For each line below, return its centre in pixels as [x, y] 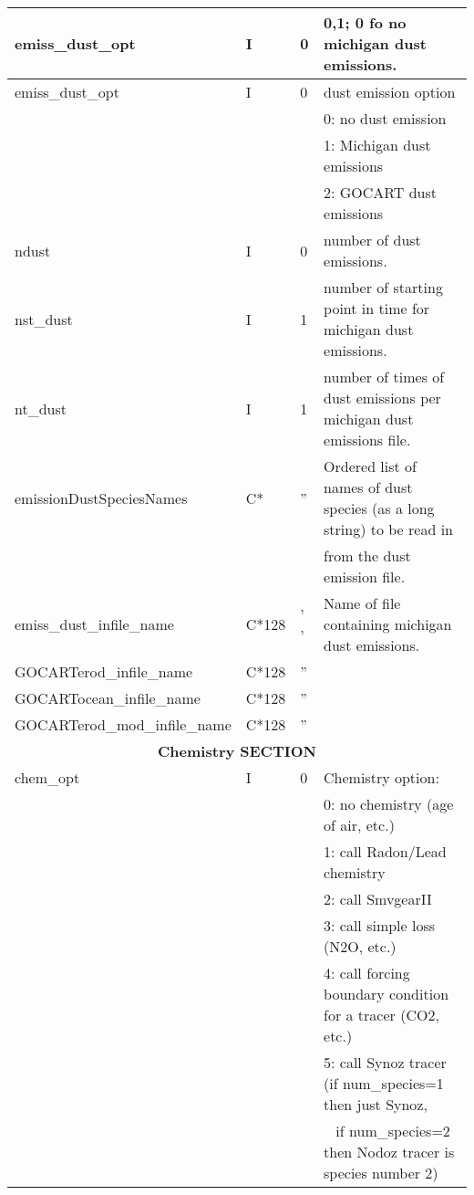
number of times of [384, 377]
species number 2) [381, 1173]
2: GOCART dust [381, 192]
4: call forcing [367, 973]
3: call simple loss [380, 925]
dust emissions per [382, 398]
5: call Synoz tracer [385, 1062]
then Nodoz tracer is [389, 1152]
